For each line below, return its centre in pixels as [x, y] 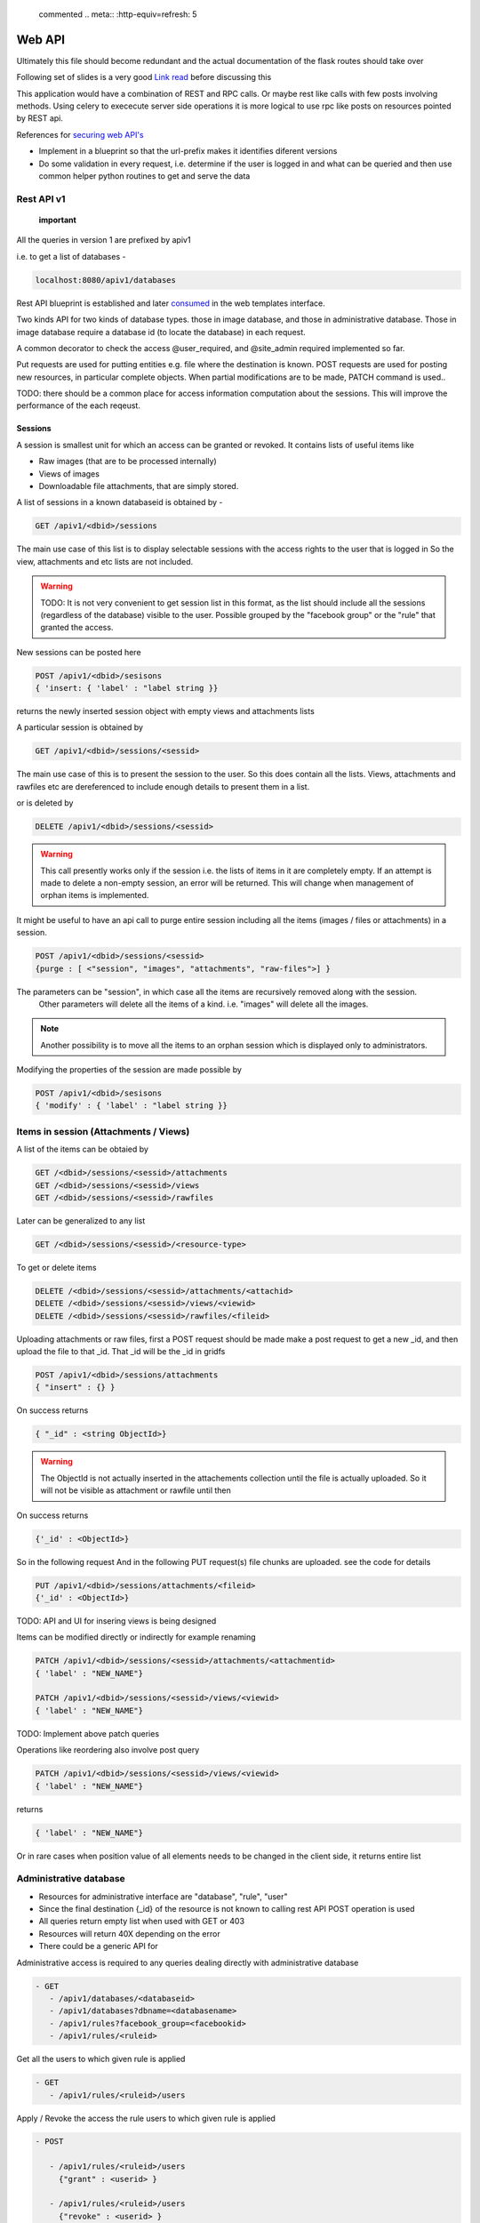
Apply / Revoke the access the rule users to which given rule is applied [146, 2118]
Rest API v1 [41, 198]
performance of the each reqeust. [79, 405]
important [58, 220]
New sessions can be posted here [79, 652]
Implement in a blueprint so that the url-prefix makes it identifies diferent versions [188, 151]
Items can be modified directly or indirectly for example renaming [136, 1637]
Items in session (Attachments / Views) [103, 1131]
